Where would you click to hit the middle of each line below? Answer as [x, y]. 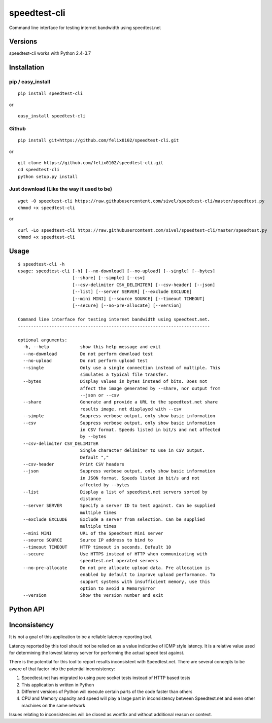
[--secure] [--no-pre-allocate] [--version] [127, 305]
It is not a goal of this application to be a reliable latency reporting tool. [81, 637]
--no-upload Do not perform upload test [85, 361]
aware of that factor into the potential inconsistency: [62, 669]
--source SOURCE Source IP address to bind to [88, 540]
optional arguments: [43, 340]
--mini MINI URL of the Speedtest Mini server [93, 533]
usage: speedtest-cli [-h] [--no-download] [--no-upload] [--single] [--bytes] [117, 271]
